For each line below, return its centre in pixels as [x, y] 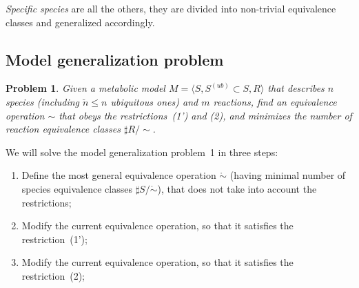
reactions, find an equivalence [275, 101]
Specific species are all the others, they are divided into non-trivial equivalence [171, 8]
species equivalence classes [77, 188]
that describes [296, 88]
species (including [43, 101]
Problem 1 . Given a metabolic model [85, 88]
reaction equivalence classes [63, 129]
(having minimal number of [288, 175]
